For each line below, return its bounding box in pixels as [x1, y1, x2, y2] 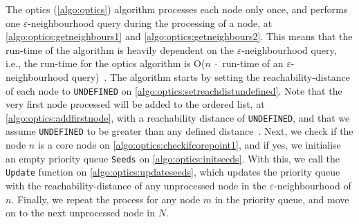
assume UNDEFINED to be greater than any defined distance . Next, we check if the [6, 124, 353, 138]
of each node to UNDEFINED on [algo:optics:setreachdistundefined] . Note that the [6, 83, 342, 97]
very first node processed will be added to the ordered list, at [6, 97, 265, 111]
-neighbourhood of [273, 178, 351, 193]
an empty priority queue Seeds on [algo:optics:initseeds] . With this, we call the [6, 151, 340, 165]
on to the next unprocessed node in [6, 205, 156, 220]
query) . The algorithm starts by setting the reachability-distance [71, 69, 350, 84]
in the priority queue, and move [214, 192, 349, 206]
